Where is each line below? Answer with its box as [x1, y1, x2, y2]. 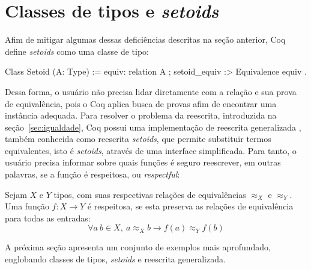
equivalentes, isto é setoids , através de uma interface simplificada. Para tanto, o [5, 144, 297, 156]
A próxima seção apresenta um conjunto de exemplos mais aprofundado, [5, 241, 271, 253]
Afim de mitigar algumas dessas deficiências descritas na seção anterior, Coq [5, 33, 286, 46]
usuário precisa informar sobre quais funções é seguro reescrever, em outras [5, 156, 281, 169]
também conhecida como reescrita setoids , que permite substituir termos [5, 132, 271, 145]
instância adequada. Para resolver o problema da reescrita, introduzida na [5, 109, 277, 122]
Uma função [5, 200, 49, 212]
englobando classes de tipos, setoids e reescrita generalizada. [5, 253, 226, 265]
